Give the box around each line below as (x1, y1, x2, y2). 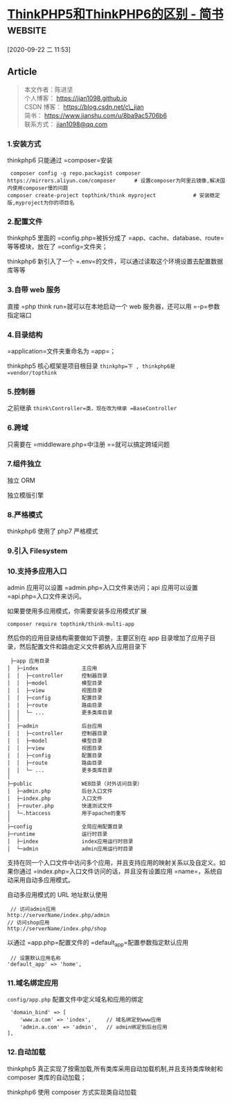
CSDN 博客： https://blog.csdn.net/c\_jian (24, 102, 144, 111)
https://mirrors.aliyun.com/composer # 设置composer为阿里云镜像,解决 (7, 178, 220, 185)
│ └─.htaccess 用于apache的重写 (7, 810, 127, 817)
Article (7, 66, 37, 78)
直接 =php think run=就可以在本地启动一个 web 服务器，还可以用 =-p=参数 (7, 302, 220, 310)
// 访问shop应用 (7, 919, 50, 927)
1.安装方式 (7, 139, 42, 149)
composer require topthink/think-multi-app (7, 621, 135, 628)
